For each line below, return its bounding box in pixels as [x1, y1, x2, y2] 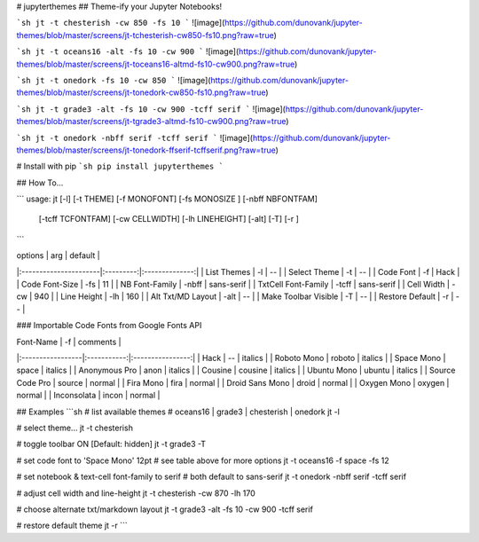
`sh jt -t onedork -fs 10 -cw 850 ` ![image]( [16, 75, 212, 85]
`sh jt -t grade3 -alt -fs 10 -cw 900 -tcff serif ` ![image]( [16, 103, 286, 114]
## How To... [16, 177, 64, 188]
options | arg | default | [16, 250, 101, 261]
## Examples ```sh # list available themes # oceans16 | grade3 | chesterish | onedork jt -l [16, 406, 341, 417]
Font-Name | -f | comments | [16, 336, 122, 347]
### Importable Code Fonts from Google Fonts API [16, 320, 202, 331]
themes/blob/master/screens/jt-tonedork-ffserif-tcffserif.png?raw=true [16, 145, 276, 155]
